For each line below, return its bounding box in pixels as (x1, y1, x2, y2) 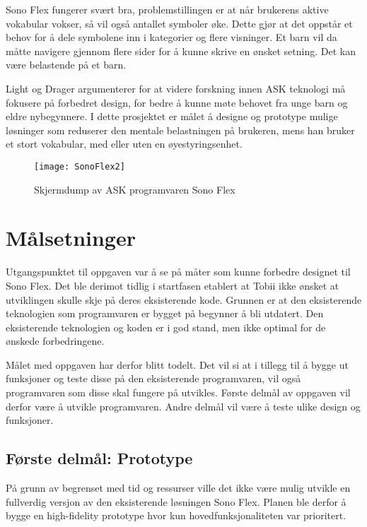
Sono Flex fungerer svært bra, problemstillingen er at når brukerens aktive (6, 2, 329, 16)
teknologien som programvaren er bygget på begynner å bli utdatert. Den (6, 306, 324, 321)
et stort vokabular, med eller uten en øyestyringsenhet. (6, 136, 243, 151)
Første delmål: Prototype (6, 447, 193, 469)
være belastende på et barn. (6, 57, 127, 72)
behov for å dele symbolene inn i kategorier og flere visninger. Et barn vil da (6, 30, 337, 45)
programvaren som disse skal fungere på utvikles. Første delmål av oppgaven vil (6, 385, 351, 400)
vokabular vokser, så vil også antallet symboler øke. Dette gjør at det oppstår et (6, 16, 353, 30)
